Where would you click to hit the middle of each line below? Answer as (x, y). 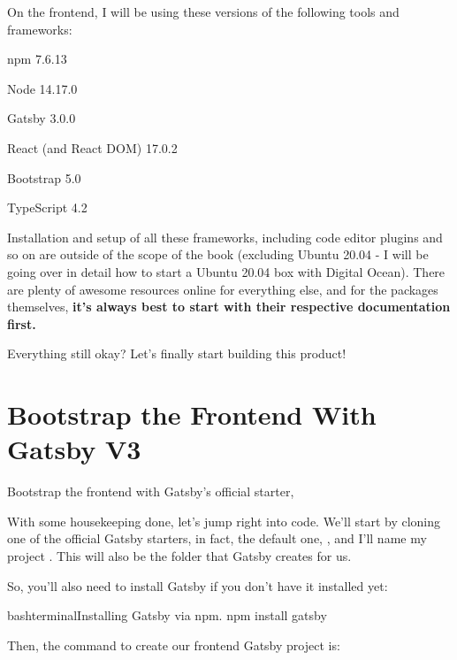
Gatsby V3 (74, 449)
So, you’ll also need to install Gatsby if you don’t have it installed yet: (198, 585)
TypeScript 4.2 (47, 207)
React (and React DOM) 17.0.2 (92, 147)
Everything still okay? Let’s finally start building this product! (177, 353)
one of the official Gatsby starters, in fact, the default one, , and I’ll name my (217, 538)
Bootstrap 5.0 (44, 177)
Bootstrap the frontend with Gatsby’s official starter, (151, 491)
